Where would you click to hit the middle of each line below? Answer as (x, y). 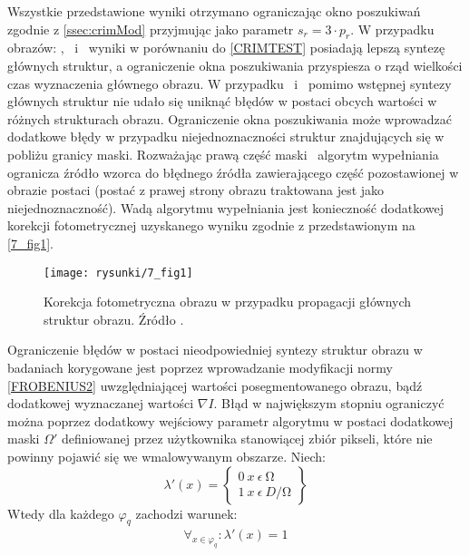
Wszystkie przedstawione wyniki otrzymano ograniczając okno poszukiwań (214, 11)
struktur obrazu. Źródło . (114, 319)
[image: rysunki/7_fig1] (118, 273)
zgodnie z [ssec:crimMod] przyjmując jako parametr (151, 29)
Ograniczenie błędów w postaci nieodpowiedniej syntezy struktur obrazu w (215, 350)
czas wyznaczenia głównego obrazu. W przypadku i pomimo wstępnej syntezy (230, 83)
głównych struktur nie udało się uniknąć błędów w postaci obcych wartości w (222, 101)
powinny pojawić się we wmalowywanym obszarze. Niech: (166, 456)
